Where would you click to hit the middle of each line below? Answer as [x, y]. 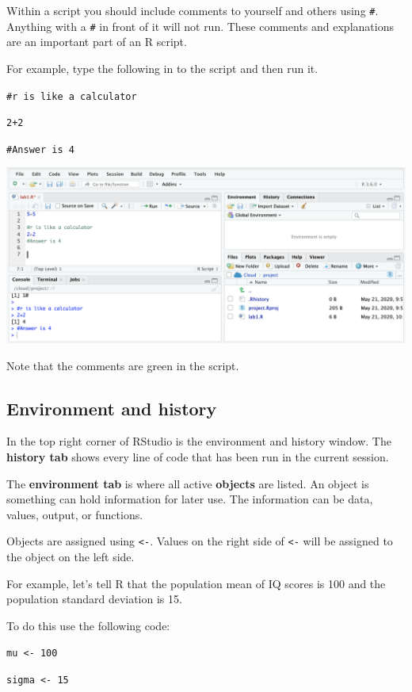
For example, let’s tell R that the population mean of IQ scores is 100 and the [196, 583]
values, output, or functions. [75, 514]
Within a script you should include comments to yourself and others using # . [193, 10]
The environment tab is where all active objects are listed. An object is [188, 483]
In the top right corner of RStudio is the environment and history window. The [199, 441]
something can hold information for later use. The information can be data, [190, 499]
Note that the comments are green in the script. [123, 365]
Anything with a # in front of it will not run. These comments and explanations [200, 26]
